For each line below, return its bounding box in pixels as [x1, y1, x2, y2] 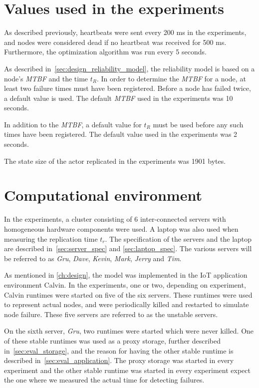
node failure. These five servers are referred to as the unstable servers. [4, 309, 218, 319]
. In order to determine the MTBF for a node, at [97, 73, 246, 83]
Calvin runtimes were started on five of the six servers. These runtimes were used [4, 289, 253, 300]
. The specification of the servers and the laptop [105, 233, 252, 244]
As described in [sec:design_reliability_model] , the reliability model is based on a [4, 63, 255, 73]
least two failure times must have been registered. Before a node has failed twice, [4, 83, 251, 93]
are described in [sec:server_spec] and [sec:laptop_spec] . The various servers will [4, 243, 252, 254]
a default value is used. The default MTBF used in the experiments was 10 [4, 92, 233, 103]
